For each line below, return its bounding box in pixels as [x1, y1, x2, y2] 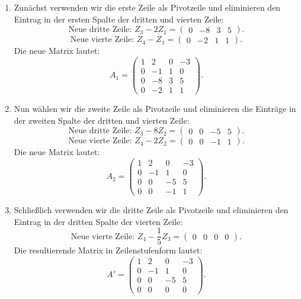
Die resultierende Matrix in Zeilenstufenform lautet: [14, 244, 203, 256]
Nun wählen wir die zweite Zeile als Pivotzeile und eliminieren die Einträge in [14, 102, 296, 114]
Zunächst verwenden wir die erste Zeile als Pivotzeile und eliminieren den [14, 1, 281, 13]
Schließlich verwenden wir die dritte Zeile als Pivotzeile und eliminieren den [14, 203, 289, 216]
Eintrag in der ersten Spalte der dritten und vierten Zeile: [14, 12, 224, 25]
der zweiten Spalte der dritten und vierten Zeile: [14, 114, 190, 126]
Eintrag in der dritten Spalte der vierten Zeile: [14, 215, 183, 227]
